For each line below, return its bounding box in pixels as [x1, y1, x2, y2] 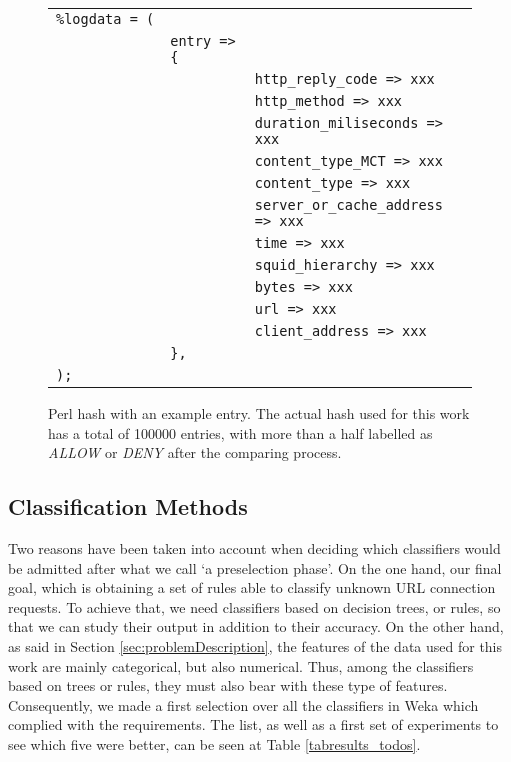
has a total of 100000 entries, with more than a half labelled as [48, 422, 433, 443]
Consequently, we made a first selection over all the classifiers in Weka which [8, 694, 479, 715]
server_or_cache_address [254, 197, 443, 213]
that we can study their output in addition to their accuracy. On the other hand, [8, 616, 504, 637]
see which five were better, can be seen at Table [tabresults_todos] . [8, 733, 421, 754]
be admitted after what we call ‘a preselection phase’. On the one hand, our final [8, 557, 502, 578]
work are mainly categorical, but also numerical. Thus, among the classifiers [8, 655, 474, 676]
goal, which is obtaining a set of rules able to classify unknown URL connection [8, 577, 496, 598]
